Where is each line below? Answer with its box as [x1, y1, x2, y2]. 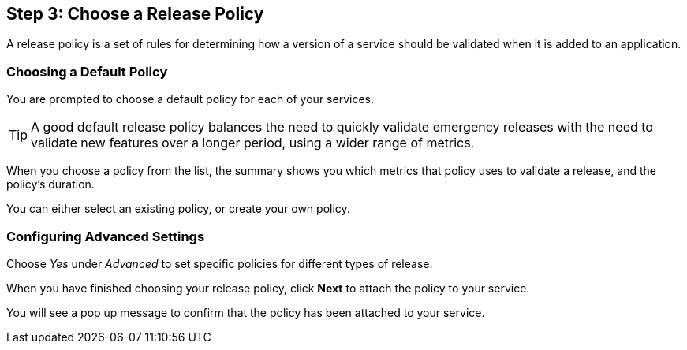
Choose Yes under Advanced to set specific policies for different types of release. [6, 256, 433, 270]
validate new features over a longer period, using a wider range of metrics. [31, 135, 475, 151]
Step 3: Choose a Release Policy [6, 4, 264, 24]
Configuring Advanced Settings [6, 228, 205, 244]
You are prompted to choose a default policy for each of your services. [6, 92, 374, 106]
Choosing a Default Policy [6, 63, 168, 80]
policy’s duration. [6, 177, 95, 192]
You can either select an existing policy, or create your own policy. [6, 202, 350, 216]
